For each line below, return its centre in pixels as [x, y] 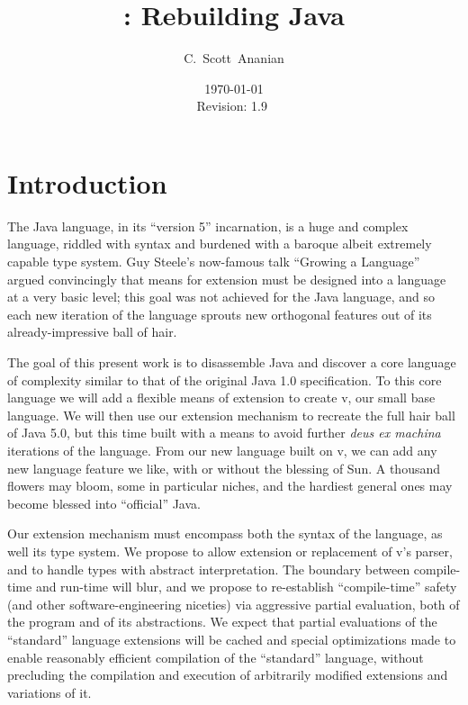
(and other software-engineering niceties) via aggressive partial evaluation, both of [234, 604]
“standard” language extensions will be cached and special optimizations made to [232, 639]
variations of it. [49, 692]
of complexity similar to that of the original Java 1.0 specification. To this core [225, 380]
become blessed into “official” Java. [104, 503]
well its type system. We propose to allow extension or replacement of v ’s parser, [230, 551]
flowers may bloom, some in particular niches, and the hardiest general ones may [230, 486]
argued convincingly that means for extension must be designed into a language [227, 279]
